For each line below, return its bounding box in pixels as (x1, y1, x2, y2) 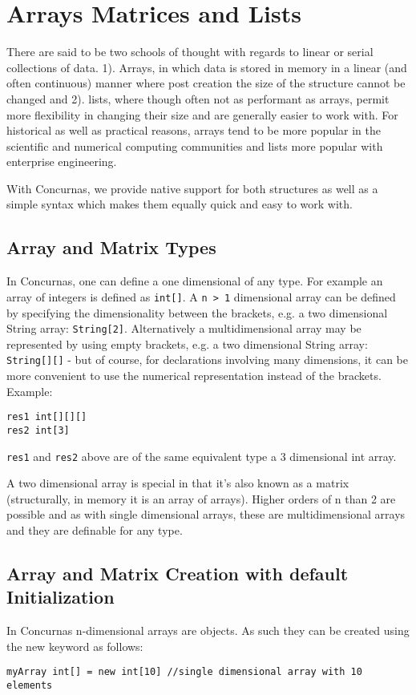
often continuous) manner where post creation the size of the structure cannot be (6, 75, 406, 91)
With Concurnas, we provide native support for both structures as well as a (6, 180, 378, 196)
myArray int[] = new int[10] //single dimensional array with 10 (6, 666, 362, 678)
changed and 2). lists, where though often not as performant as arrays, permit (6, 90, 390, 107)
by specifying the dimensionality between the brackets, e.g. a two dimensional (6, 304, 388, 321)
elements (6, 679, 53, 691)
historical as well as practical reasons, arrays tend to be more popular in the (6, 122, 381, 139)
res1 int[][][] (6, 411, 87, 423)
